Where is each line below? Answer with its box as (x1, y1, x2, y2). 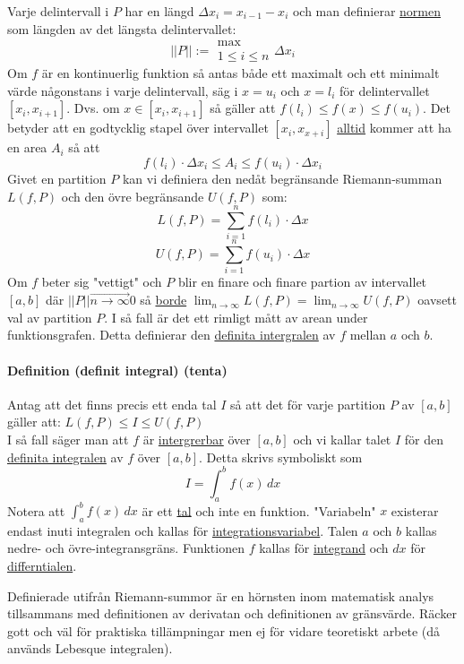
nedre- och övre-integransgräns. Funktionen (7, 539, 245, 557)
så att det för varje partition (230, 394, 386, 413)
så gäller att (210, 99, 276, 117)
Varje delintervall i (7, 2, 109, 20)
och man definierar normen (292, 2, 441, 20)
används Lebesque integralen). (7, 639, 173, 658)
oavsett (417, 290, 457, 309)
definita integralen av (7, 447, 124, 466)
